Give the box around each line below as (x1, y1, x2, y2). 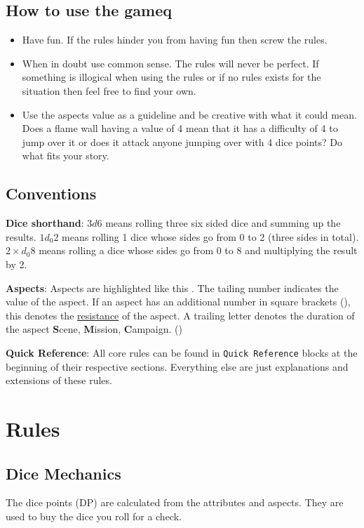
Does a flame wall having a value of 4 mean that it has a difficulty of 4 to (22, 121, 338, 136)
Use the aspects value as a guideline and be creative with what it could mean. (22, 107, 357, 121)
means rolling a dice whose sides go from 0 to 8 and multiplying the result (39, 243, 358, 258)
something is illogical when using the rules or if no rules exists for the (22, 70, 321, 84)
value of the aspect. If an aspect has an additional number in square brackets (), (6, 294, 351, 309)
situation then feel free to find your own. (22, 83, 196, 98)
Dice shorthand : (6, 216, 84, 230)
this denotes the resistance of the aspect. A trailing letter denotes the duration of (6, 308, 355, 322)
